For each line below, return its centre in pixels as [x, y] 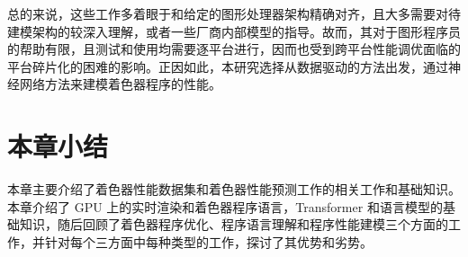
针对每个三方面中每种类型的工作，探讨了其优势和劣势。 [208, 241]
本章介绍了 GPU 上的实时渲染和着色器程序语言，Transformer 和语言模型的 [225, 206]
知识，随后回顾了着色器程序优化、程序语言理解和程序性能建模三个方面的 [234, 224]
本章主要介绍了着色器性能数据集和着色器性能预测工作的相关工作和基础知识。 [234, 189]
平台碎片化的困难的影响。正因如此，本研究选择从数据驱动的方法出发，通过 [228, 66]
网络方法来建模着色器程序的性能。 [120, 84]
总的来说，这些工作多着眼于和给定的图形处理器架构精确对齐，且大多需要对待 [234, 13]
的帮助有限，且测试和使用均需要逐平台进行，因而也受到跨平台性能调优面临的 [234, 49]
